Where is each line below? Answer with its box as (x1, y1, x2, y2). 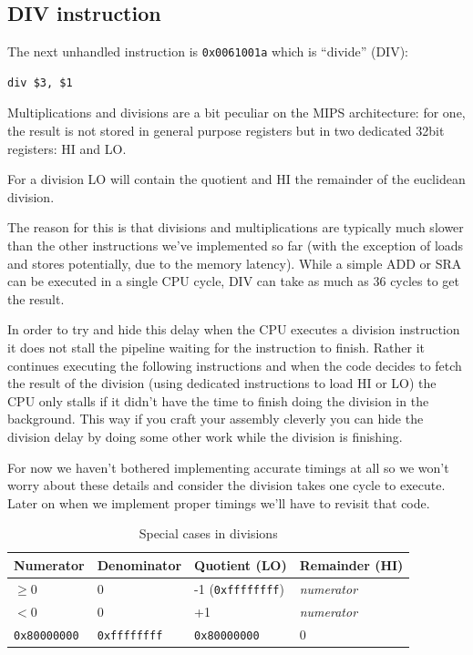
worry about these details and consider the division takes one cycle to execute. (7, 476, 446, 495)
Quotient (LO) (194, 555, 287, 574)
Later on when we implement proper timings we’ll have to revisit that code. (7, 493, 430, 512)
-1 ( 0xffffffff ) (194, 578, 284, 598)
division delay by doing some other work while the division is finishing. (7, 426, 403, 445)
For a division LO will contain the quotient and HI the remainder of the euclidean (7, 169, 466, 189)
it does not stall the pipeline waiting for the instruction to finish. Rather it (7, 337, 425, 356)
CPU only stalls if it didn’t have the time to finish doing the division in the (7, 391, 429, 410)
